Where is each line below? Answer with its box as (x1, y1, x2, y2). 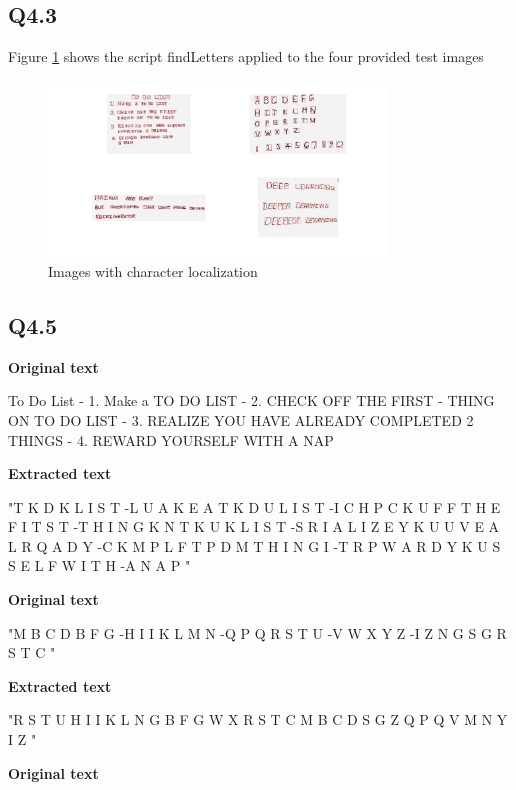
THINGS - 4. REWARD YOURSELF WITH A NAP (8, 429, 334, 450)
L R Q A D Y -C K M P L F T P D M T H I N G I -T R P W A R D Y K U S (8, 535, 501, 556)
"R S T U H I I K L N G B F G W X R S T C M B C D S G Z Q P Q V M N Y (8, 709, 508, 730)
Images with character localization (48, 260, 258, 281)
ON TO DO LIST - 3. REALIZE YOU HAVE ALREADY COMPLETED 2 (8, 409, 474, 430)
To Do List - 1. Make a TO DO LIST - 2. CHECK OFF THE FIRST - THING (8, 390, 495, 411)
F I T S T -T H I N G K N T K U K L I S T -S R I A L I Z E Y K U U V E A (8, 516, 500, 537)
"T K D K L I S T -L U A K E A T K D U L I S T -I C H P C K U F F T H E (8, 496, 501, 517)
